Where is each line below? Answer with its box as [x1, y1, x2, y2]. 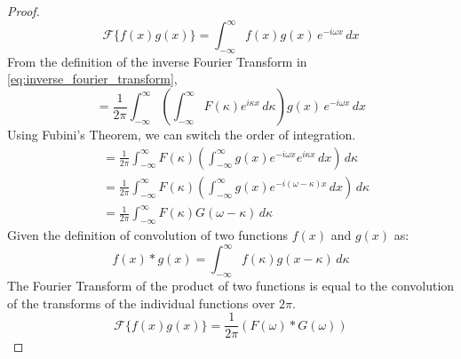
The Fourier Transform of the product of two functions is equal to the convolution [7, 275, 455, 294]
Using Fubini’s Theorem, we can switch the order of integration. [7, 125, 356, 144]
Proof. [7, 2, 40, 20]
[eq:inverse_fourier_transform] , [7, 69, 178, 88]
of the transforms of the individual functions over [7, 293, 275, 312]
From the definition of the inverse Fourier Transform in [7, 52, 307, 70]
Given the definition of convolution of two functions [7, 226, 288, 244]
